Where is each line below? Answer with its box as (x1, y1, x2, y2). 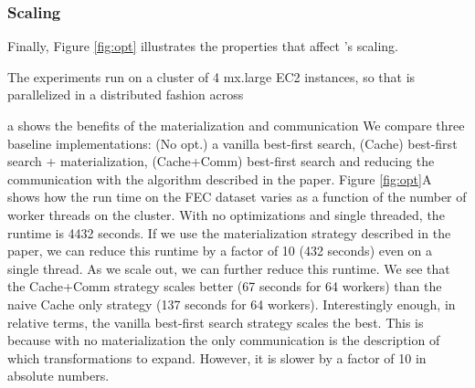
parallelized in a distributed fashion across (7, 85, 244, 104)
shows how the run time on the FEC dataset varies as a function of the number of (7, 187, 467, 206)
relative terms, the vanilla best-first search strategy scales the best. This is (7, 312, 424, 331)
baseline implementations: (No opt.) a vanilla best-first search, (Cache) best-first (7, 133, 458, 152)
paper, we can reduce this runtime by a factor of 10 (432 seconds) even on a (7, 241, 433, 260)
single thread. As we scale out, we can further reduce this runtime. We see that (7, 258, 450, 278)
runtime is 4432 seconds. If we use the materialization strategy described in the (7, 223, 451, 242)
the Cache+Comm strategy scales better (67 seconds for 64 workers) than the (7, 277, 442, 296)
